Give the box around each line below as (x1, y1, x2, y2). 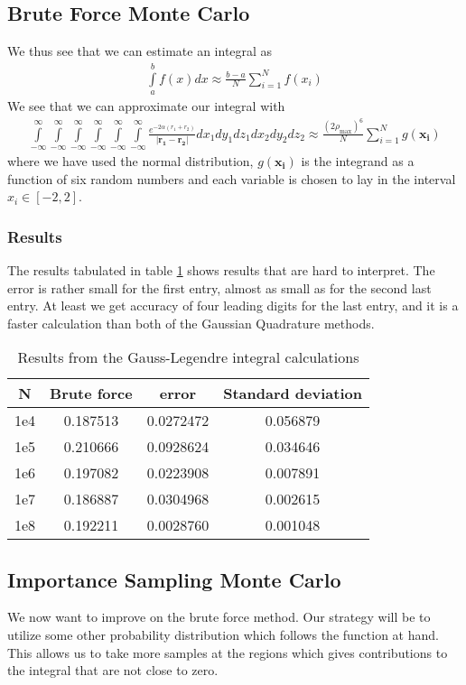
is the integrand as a (301, 151, 415, 170)
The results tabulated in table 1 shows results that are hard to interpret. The (7, 260, 435, 279)
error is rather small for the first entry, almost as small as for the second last (7, 278, 432, 297)
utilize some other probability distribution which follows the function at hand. (7, 625, 439, 644)
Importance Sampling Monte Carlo (7, 565, 341, 593)
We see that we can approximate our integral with (7, 97, 285, 116)
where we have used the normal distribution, (7, 151, 254, 170)
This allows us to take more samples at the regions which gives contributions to (7, 643, 448, 662)
